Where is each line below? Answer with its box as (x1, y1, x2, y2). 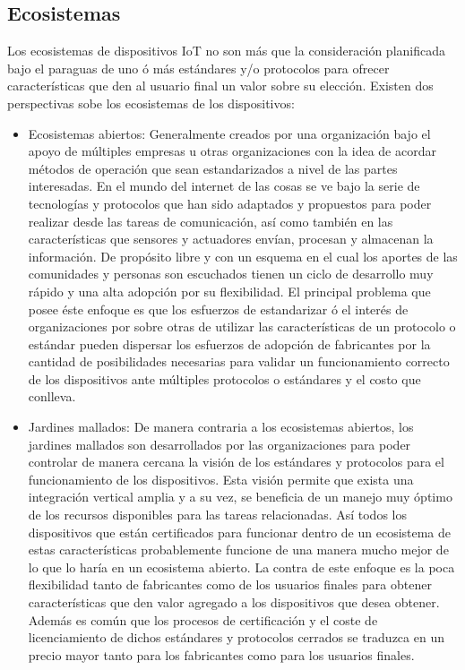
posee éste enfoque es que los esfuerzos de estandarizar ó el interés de (28, 299, 409, 318)
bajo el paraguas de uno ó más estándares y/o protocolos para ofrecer (7, 58, 390, 77)
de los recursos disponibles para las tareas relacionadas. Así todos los (28, 505, 407, 524)
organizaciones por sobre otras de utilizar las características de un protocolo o (28, 317, 456, 336)
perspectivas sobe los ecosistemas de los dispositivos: (7, 93, 295, 112)
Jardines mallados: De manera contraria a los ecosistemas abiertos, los (28, 417, 414, 436)
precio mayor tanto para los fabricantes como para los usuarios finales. (28, 645, 415, 664)
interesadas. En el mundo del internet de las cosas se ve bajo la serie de (28, 176, 420, 195)
